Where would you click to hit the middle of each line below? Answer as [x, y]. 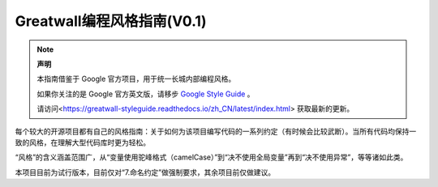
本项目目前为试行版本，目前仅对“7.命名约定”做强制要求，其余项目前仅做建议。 [145, 172]
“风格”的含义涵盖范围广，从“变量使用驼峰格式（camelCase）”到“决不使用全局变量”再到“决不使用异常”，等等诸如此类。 [211, 157]
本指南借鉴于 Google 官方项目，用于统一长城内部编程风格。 [136, 79]
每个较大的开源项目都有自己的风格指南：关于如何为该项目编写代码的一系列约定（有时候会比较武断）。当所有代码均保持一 [216, 131]
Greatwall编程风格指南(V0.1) [111, 21]
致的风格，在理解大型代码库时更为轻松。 [82, 142]
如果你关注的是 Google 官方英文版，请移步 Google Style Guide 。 [146, 94]
